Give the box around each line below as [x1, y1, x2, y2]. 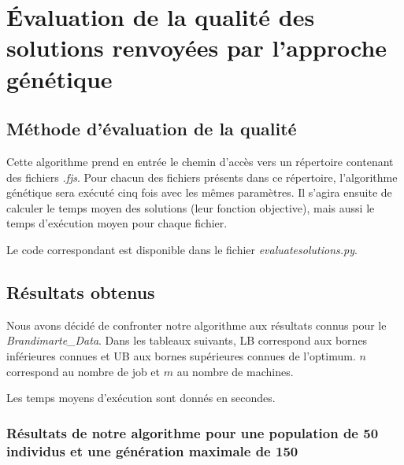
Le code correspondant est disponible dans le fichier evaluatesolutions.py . [6, 241, 358, 257]
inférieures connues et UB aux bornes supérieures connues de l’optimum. [6, 347, 356, 364]
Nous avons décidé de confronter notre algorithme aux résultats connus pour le [6, 316, 387, 333]
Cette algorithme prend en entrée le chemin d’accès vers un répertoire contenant [6, 153, 394, 169]
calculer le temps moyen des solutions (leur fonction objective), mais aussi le [6, 199, 375, 216]
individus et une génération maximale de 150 [6, 441, 298, 460]
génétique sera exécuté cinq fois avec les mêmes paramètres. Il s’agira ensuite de [6, 184, 392, 201]
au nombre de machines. [176, 363, 294, 379]
